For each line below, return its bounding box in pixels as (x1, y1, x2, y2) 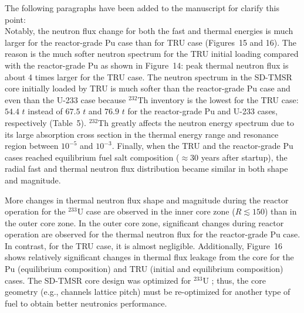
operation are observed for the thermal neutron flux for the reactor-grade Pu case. (5, 228, 300, 240)
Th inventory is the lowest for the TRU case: (137, 93, 299, 106)
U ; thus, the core (202, 274, 266, 286)
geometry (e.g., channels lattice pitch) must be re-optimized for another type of (5, 285, 291, 298)
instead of (28, 105, 63, 117)
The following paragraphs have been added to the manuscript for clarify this (5, 2, 279, 13)
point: (5, 13, 26, 25)
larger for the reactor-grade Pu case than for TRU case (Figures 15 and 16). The (5, 36, 296, 48)
